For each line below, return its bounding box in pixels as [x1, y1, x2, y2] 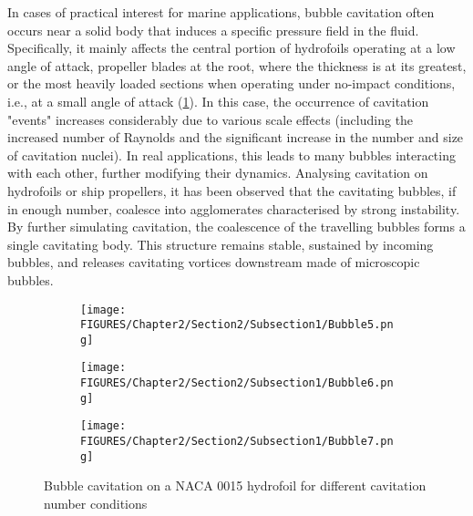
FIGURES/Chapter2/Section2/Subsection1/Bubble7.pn [80, 435, 394, 449]
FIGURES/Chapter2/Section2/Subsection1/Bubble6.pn [80, 377, 394, 390]
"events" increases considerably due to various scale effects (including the [7, 109, 414, 129]
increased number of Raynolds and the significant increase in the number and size [7, 128, 464, 147]
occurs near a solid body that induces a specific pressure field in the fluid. [7, 20, 419, 39]
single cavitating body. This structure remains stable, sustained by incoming [7, 234, 434, 253]
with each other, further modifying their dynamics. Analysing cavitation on [7, 163, 428, 182]
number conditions [44, 494, 148, 512]
